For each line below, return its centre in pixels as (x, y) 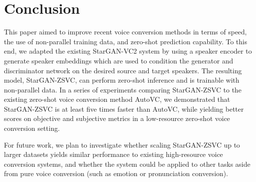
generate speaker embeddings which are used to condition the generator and (119, 60)
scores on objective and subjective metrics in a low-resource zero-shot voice (117, 118)
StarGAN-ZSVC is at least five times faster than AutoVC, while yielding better (124, 108)
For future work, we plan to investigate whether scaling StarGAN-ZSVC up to (122, 144)
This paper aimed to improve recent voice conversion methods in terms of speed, (126, 32)
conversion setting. (32, 128)
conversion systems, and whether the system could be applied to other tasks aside (127, 164)
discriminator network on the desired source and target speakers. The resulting (123, 70)
